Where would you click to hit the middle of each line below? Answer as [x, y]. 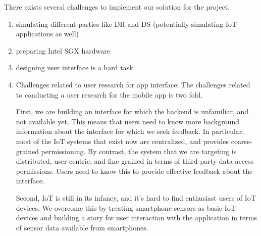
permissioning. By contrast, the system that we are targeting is [139, 151]
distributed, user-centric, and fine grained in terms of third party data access [135, 161]
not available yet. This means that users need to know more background [127, 121]
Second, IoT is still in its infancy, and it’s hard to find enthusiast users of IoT [136, 197]
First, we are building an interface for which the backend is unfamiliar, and [132, 111]
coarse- [242, 141]
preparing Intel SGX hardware [63, 50]
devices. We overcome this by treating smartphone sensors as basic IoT [126, 207]
